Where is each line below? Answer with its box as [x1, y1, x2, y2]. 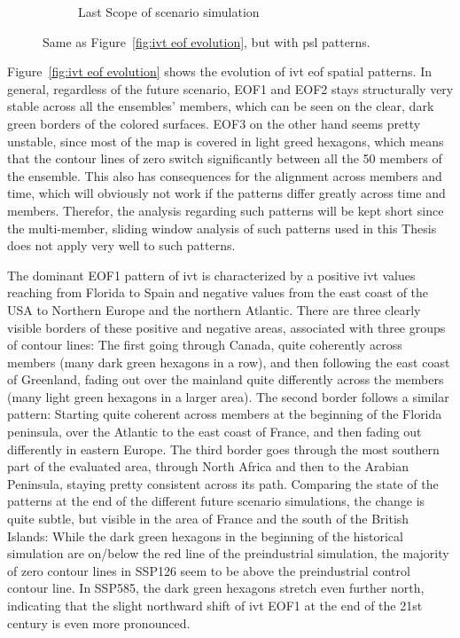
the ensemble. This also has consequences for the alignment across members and [7, 166, 442, 185]
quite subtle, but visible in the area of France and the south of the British [7, 509, 409, 528]
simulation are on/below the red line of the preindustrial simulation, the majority [7, 544, 449, 563]
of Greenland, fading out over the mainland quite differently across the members [7, 370, 444, 389]
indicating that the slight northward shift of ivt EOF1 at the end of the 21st [7, 596, 423, 614]
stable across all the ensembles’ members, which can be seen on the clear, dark [7, 97, 434, 115]
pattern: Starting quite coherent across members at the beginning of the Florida [7, 405, 442, 423]
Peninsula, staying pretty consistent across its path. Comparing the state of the [7, 474, 439, 492]
